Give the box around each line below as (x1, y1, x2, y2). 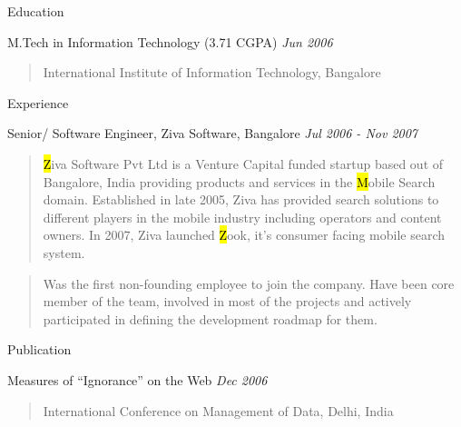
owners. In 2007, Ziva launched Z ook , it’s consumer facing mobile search (43, 225, 446, 244)
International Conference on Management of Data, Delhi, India (43, 401, 394, 420)
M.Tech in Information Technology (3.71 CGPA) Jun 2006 (7, 32, 333, 51)
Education (7, 2, 64, 20)
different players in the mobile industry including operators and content (43, 207, 442, 226)
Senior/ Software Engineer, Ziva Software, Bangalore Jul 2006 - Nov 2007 (7, 124, 418, 143)
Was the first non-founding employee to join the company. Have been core (43, 273, 455, 293)
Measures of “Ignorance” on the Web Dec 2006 (7, 370, 268, 389)
